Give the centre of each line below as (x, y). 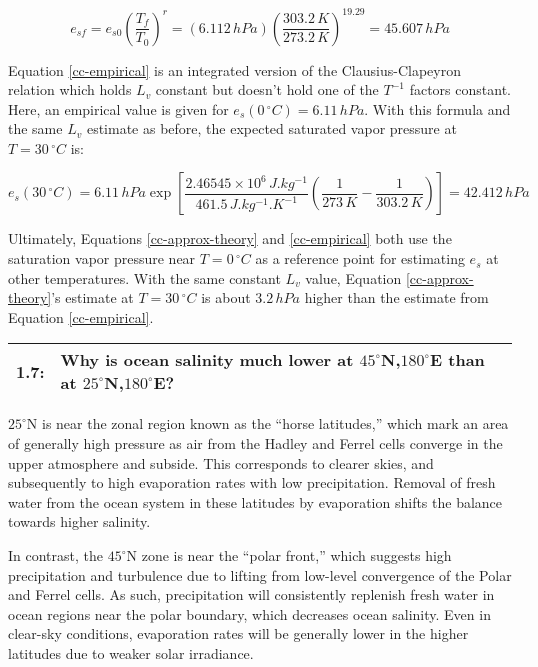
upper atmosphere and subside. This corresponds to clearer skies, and (221, 462)
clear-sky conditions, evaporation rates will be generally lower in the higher (238, 633)
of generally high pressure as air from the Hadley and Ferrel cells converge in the (255, 443)
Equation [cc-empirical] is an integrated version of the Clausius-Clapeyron (234, 69)
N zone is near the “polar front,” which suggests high (289, 555)
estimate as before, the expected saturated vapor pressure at (271, 128)
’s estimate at (92, 297)
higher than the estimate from (396, 297)
